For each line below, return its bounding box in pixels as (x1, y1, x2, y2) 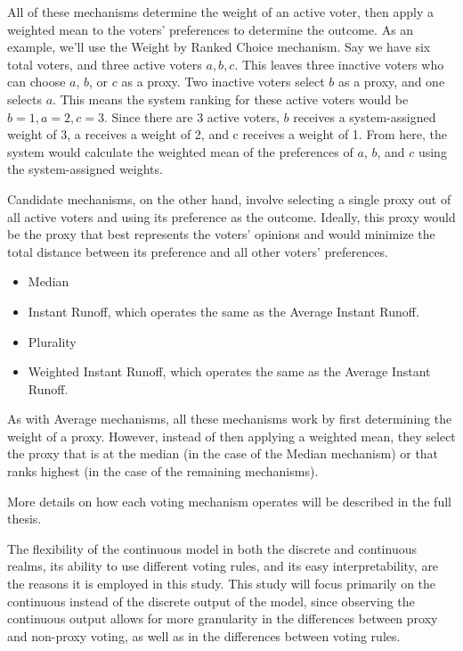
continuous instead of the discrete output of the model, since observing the (7, 591, 415, 610)
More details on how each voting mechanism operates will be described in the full (7, 491, 451, 510)
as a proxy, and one (337, 72, 445, 91)
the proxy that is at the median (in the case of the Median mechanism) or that (7, 444, 439, 463)
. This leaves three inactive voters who (234, 54, 444, 73)
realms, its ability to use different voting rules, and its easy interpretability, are (7, 556, 439, 575)
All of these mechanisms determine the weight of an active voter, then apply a (7, 3, 434, 21)
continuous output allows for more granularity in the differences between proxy (7, 609, 438, 628)
